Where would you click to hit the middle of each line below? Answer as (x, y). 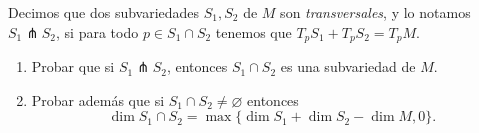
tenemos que (253, 31)
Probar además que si (98, 99)
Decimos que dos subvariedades (104, 12)
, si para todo (97, 31)
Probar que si (73, 66)
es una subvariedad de (348, 66)
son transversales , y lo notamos (375, 12)
